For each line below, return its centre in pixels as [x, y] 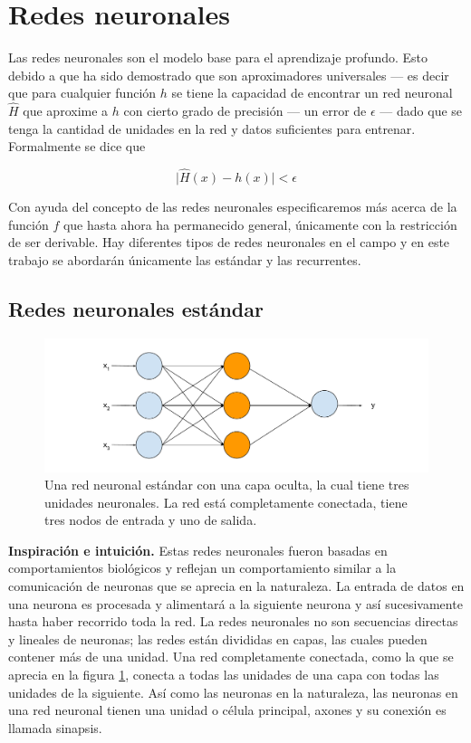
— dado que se [421, 111]
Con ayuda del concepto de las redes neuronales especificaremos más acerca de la [233, 207]
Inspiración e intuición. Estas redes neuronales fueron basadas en [198, 550]
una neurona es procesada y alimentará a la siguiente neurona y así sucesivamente [235, 603]
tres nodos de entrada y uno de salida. [151, 520]
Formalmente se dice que [77, 146]
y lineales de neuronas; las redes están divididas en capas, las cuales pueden [218, 638]
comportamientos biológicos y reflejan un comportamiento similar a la [202, 568]
